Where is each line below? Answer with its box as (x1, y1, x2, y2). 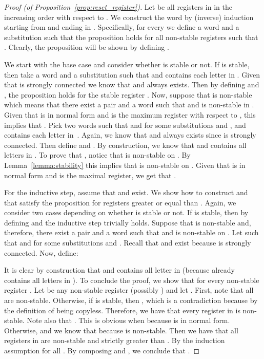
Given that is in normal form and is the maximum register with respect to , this (4, 109, 256, 120)
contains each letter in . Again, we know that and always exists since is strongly (4, 129, 256, 140)
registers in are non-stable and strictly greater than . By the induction (4, 335, 225, 346)
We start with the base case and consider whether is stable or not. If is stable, (4, 59, 250, 69)
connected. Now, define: (4, 247, 78, 258)
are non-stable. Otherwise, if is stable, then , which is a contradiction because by (4, 295, 258, 306)
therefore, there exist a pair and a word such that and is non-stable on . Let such (4, 227, 259, 238)
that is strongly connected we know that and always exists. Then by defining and (4, 79, 259, 90)
